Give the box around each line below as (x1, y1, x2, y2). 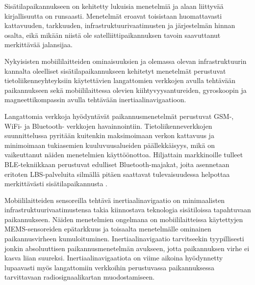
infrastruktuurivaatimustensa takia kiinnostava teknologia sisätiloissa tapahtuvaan (4, 204, 251, 215)
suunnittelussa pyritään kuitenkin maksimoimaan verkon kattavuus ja (4, 130, 214, 141)
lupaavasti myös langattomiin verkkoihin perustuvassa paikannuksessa (4, 262, 215, 272)
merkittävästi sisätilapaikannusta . (4, 178, 107, 189)
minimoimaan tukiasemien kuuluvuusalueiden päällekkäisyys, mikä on (4, 140, 215, 150)
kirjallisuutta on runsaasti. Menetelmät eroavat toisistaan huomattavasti (4, 10, 222, 21)
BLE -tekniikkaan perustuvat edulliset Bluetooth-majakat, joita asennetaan (4, 159, 229, 169)
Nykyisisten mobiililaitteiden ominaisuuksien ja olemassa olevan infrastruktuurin (4, 56, 247, 66)
